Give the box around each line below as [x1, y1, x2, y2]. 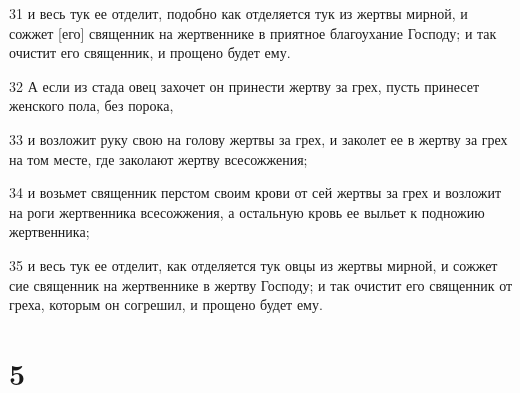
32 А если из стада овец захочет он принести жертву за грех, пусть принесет [9, 75, 479, 96]
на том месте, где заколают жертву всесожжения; [9, 148, 308, 169]
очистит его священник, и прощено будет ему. [9, 42, 291, 63]
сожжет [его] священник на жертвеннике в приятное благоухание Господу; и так [9, 22, 497, 43]
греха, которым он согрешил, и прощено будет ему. [9, 294, 323, 315]
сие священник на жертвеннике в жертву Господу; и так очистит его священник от [9, 274, 513, 295]
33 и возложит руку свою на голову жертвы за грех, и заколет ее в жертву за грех [9, 128, 508, 149]
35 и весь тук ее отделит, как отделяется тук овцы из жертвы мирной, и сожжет [9, 254, 498, 275]
